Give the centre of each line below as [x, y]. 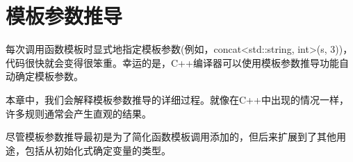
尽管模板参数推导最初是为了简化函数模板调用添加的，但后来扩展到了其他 [171, 137]
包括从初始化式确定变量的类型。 [98, 150]
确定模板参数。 [49, 76]
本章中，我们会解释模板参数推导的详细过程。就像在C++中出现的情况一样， [177, 99]
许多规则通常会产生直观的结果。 [79, 113]
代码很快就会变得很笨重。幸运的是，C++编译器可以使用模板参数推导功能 [172, 62]
